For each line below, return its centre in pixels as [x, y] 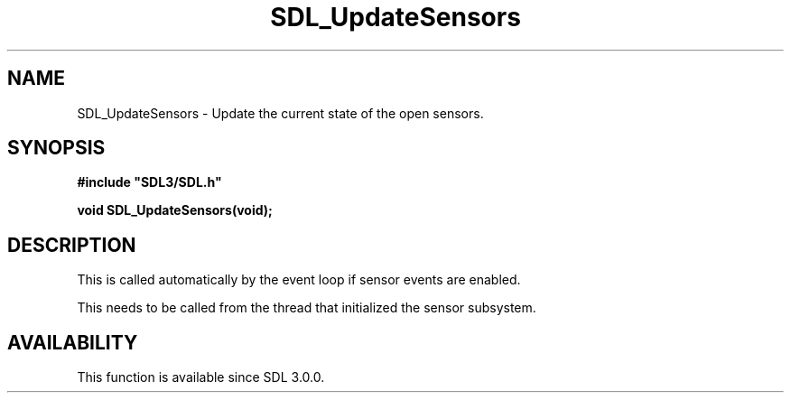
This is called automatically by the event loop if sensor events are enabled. [299, 280]
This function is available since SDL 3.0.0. [201, 377]
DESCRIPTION [72, 245]
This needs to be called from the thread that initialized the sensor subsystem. [307, 308]
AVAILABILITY [73, 342]
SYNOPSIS [56, 148]
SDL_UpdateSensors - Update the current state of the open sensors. [280, 113]
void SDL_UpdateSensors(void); [175, 210]
